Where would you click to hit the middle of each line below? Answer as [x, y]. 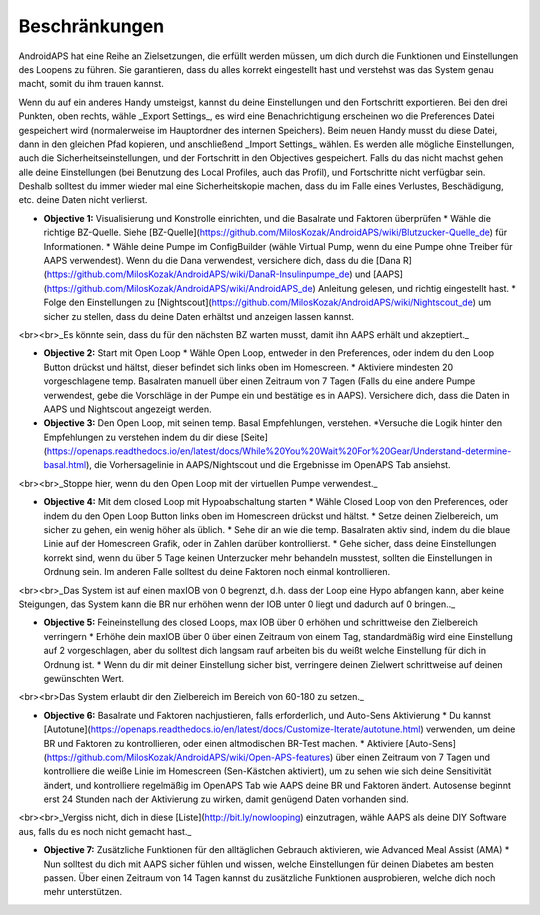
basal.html [65, 465]
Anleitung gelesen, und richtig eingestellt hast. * [417, 288]
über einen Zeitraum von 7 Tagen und [412, 757]
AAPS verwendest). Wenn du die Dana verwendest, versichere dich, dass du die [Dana [222, 261]
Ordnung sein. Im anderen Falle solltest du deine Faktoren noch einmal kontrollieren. [217, 572]
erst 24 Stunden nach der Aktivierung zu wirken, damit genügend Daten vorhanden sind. [226, 799]
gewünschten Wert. [84, 678]
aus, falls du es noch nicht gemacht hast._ [105, 831]
